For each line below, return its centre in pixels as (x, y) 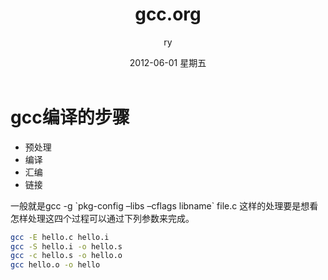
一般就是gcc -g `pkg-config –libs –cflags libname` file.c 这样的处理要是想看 (164, 205)
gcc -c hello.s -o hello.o (66, 256)
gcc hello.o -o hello (55, 265)
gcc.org (168, 14)
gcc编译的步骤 (70, 117)
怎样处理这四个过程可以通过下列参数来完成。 (102, 218)
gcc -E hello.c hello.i (60, 237)
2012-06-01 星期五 (168, 62)
